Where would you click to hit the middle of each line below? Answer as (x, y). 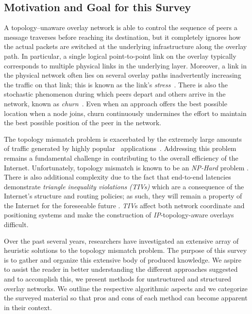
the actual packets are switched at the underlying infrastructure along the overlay (126, 46)
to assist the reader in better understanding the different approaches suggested (121, 269)
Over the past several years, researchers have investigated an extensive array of (121, 240)
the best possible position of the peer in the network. (83, 123)
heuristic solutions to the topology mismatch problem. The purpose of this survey (126, 250)
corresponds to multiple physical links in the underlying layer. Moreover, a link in (125, 65)
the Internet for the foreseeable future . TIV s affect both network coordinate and (124, 205)
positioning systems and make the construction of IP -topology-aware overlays (119, 215)
